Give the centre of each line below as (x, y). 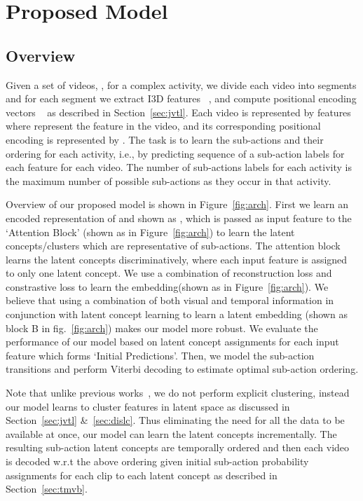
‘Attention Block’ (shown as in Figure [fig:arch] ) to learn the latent (150, 232)
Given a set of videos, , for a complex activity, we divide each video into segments (181, 84)
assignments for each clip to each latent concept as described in (142, 475)
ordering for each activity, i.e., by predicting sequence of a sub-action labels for (175, 153)
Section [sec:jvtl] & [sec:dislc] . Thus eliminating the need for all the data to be (175, 420)
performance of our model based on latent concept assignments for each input (172, 342)
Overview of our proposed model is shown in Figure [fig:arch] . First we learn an (177, 204)
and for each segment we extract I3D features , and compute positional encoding (181, 98)
